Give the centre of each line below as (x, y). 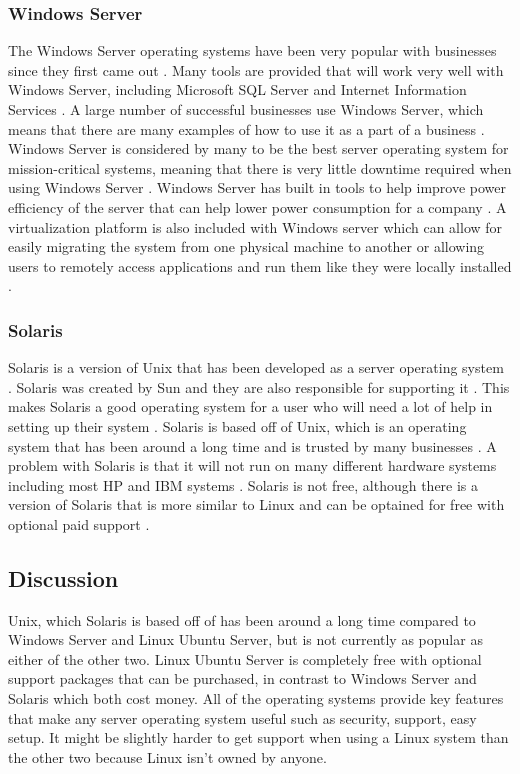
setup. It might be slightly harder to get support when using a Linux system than (258, 737)
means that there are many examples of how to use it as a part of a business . (246, 128)
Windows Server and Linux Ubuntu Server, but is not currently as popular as (245, 639)
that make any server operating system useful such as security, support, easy (242, 717)
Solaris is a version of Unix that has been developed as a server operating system (256, 367)
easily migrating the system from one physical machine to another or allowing (246, 246)
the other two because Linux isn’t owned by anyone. (167, 756)
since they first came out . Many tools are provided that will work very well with (256, 69)
